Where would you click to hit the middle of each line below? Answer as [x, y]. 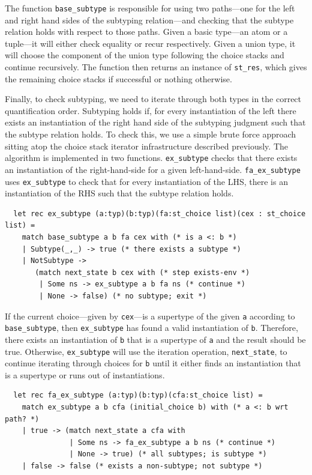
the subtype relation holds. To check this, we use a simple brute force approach [151, 134]
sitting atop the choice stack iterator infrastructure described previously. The [147, 146]
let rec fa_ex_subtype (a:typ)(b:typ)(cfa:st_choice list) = [138, 395]
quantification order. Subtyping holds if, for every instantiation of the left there [151, 110]
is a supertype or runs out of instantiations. [85, 374]
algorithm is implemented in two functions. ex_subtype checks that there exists [151, 158]
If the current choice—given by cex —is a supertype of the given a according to [150, 316]
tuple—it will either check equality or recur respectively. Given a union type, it [150, 43]
